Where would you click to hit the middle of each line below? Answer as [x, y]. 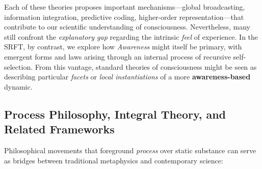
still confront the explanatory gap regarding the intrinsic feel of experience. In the [131, 36]
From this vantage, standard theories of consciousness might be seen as [146, 66]
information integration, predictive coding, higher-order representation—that [124, 17]
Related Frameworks [59, 129]
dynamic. [18, 86]
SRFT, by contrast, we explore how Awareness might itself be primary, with [123, 47]
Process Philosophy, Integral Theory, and [115, 114]
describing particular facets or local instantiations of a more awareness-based [127, 77]
